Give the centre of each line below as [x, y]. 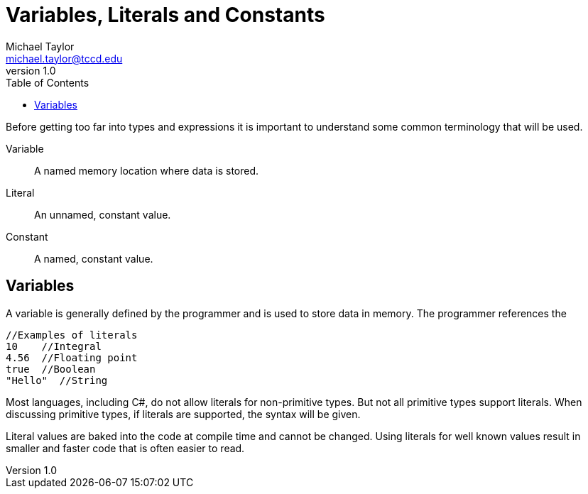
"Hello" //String [57, 380]
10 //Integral [54, 346]
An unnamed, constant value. [103, 214]
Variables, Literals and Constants [165, 15]
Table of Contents [48, 82]
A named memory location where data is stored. [147, 170]
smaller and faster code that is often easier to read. [125, 448]
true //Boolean [51, 369]
